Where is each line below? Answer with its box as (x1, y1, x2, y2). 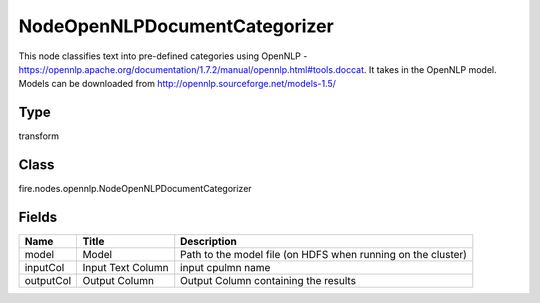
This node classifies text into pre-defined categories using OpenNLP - (18, 50, 308, 62)
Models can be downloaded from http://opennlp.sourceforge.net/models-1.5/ (18, 78, 337, 90)
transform (18, 130, 60, 142)
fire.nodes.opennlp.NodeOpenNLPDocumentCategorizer (18, 183, 252, 195)
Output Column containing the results (180, 274, 357, 288)
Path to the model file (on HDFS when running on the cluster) (180, 248, 467, 262)
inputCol (24, 261, 65, 275)
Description (180, 235, 237, 249)
